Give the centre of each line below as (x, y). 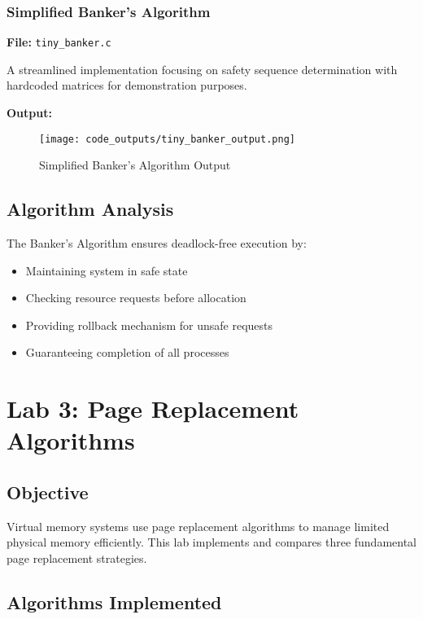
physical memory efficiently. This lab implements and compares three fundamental (212, 542)
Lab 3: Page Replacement (153, 408)
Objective (48, 492)
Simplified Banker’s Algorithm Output (135, 165)
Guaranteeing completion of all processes (127, 352)
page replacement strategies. (77, 558)
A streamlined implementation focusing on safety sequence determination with (202, 69)
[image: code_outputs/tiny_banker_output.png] (167, 139)
